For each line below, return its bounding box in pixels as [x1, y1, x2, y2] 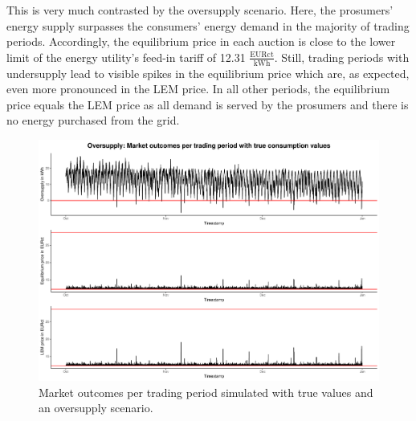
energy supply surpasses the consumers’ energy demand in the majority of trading [6, 17, 410, 34]
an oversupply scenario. [39, 399, 153, 416]
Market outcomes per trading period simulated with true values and [39, 383, 373, 400]
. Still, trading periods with [274, 48, 410, 65]
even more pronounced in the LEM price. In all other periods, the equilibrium [6, 80, 390, 97]
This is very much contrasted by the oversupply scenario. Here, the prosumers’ [6, 2, 394, 18]
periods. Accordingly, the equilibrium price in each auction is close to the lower [6, 33, 396, 50]
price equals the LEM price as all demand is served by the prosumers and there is [6, 96, 409, 112]
